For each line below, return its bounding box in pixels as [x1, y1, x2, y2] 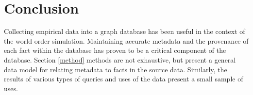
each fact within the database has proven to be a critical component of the [4, 45, 226, 55]
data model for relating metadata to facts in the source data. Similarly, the [4, 64, 227, 74]
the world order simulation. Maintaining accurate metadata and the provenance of [4, 35, 249, 46]
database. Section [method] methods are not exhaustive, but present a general [4, 54, 236, 64]
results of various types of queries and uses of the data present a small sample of [4, 74, 243, 84]
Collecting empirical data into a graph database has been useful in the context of [4, 26, 245, 36]
